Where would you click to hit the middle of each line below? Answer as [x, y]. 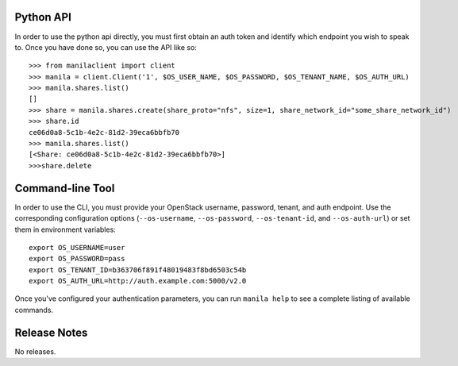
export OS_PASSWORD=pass [77, 259]
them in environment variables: [65, 229]
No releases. [35, 351]
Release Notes [51, 332]
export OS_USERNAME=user [77, 247]
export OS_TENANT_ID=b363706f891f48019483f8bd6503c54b [138, 270]
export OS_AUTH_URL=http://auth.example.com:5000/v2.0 [138, 281]
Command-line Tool [65, 188]
